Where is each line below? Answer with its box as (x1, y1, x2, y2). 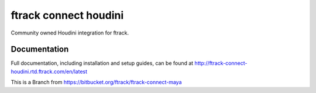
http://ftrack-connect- (194, 60, 248, 67)
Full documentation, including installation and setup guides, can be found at (11, 60, 194, 67)
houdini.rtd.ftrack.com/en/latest (11, 68, 88, 75)
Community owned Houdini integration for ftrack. (11, 29, 129, 36)
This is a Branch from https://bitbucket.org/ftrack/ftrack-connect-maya (11, 79, 182, 86)
